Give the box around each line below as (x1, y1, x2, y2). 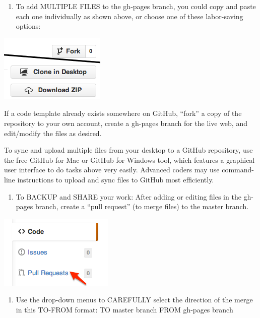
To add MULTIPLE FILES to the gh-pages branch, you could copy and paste (16, 1, 256, 11)
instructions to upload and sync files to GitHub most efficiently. (17, 174, 214, 184)
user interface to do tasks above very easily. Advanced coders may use (4, 164, 220, 175)
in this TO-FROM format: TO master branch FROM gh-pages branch (16, 304, 233, 314)
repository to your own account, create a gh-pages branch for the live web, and (4, 117, 247, 128)
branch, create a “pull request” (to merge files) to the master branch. (35, 201, 249, 212)
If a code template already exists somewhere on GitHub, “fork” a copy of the (4, 108, 242, 118)
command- (222, 164, 254, 175)
